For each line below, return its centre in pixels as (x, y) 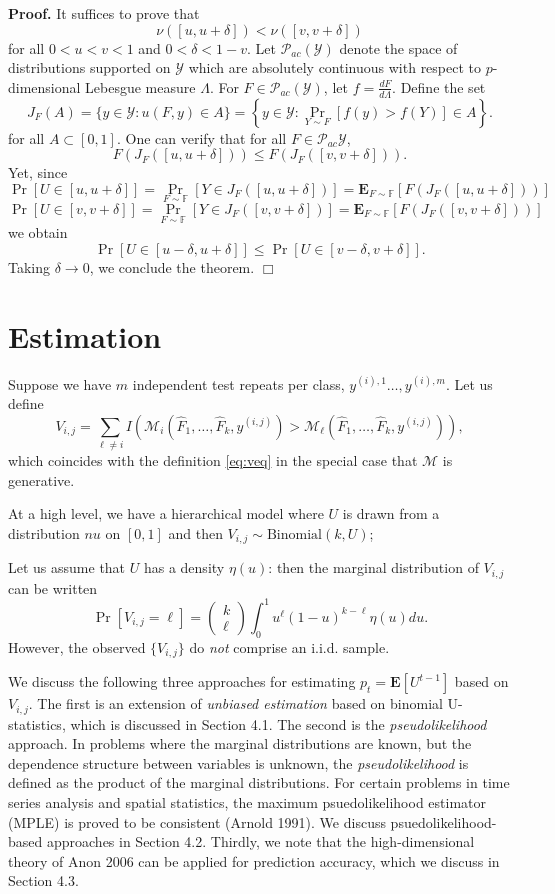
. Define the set (439, 86)
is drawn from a (391, 513)
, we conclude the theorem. (172, 266)
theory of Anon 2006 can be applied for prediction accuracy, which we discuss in (254, 860)
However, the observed (77, 646)
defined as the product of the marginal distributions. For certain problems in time (259, 782)
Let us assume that (67, 567)
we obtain (38, 232)
